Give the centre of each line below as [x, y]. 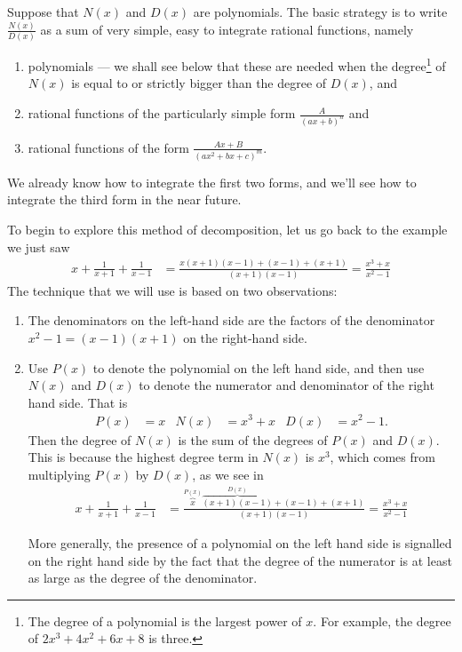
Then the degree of [80, 439]
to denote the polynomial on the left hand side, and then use [259, 367]
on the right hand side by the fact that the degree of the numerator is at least [240, 560]
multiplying [59, 474]
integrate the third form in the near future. [124, 199]
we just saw [39, 246]
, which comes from [382, 457]
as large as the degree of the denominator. [143, 578]
